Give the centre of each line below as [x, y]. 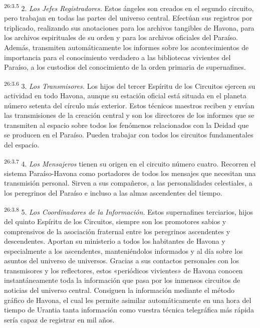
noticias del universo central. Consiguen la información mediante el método [119, 290]
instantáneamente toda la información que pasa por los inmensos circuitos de [122, 280]
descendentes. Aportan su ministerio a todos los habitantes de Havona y [115, 241]
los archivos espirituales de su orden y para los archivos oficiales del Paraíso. [121, 37]
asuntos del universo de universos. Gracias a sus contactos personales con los [121, 261]
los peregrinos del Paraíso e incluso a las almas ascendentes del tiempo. [113, 193]
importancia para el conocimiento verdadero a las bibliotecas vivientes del [117, 57]
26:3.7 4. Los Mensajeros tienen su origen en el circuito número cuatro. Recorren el [130, 162]
